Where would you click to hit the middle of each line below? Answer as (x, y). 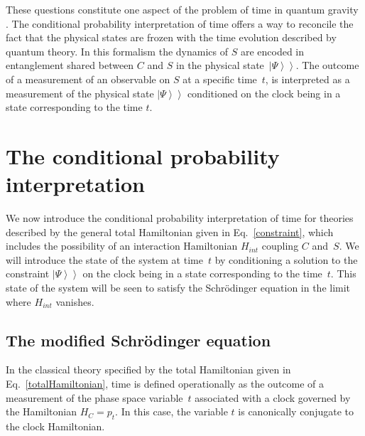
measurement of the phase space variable (94, 397)
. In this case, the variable (171, 411)
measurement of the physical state (80, 93)
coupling (280, 246)
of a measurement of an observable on (88, 79)
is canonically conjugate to (296, 411)
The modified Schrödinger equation (138, 340)
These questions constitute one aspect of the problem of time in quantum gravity (182, 9)
